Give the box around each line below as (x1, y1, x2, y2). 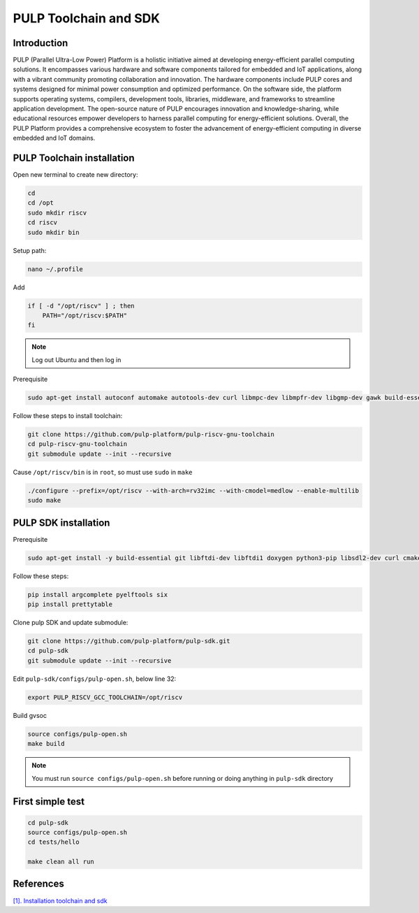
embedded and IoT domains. (13, 134, 96, 143)
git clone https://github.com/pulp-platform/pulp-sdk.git (27, 637, 230, 645)
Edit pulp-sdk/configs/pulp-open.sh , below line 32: (13, 675, 177, 683)
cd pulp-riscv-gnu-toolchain (27, 440, 128, 448)
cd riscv (27, 219, 58, 227)
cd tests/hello (27, 838, 80, 846)
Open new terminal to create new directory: (13, 171, 138, 179)
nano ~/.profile (27, 265, 84, 273)
